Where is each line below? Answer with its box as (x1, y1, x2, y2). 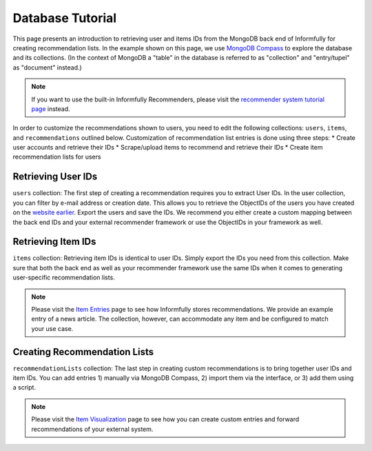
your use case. (31, 324, 74, 332)
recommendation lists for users (12, 152, 101, 161)
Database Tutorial (12, 10, 117, 26)
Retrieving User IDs (12, 171, 98, 183)
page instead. (31, 104, 70, 113)
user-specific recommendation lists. (12, 273, 115, 282)
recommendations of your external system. (31, 425, 154, 433)
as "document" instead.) (12, 63, 82, 72)
